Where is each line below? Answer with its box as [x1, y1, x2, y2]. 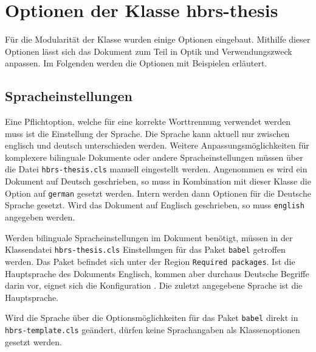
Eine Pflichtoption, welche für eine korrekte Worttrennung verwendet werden [5, 115, 291, 128]
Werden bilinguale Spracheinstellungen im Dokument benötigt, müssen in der [5, 231, 293, 244]
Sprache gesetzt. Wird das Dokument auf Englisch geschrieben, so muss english [5, 199, 304, 211]
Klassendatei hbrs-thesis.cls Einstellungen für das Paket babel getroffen [5, 243, 286, 256]
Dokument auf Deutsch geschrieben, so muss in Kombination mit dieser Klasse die [5, 175, 311, 188]
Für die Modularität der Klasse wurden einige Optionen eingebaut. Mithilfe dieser [5, 33, 311, 46]
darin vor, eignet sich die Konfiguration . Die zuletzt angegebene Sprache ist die [5, 279, 303, 292]
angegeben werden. [5, 211, 75, 224]
